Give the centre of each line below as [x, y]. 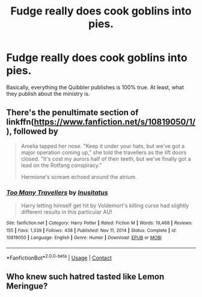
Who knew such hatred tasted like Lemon [85, 277]
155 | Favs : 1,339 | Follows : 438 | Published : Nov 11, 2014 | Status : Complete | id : [91, 230]
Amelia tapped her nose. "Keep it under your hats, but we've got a [103, 146]
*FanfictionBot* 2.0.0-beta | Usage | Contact [59, 257]
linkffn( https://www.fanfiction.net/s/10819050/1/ [101, 122]
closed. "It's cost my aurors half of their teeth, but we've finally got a [106, 158]
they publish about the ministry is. [48, 93]
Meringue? [27, 286]
